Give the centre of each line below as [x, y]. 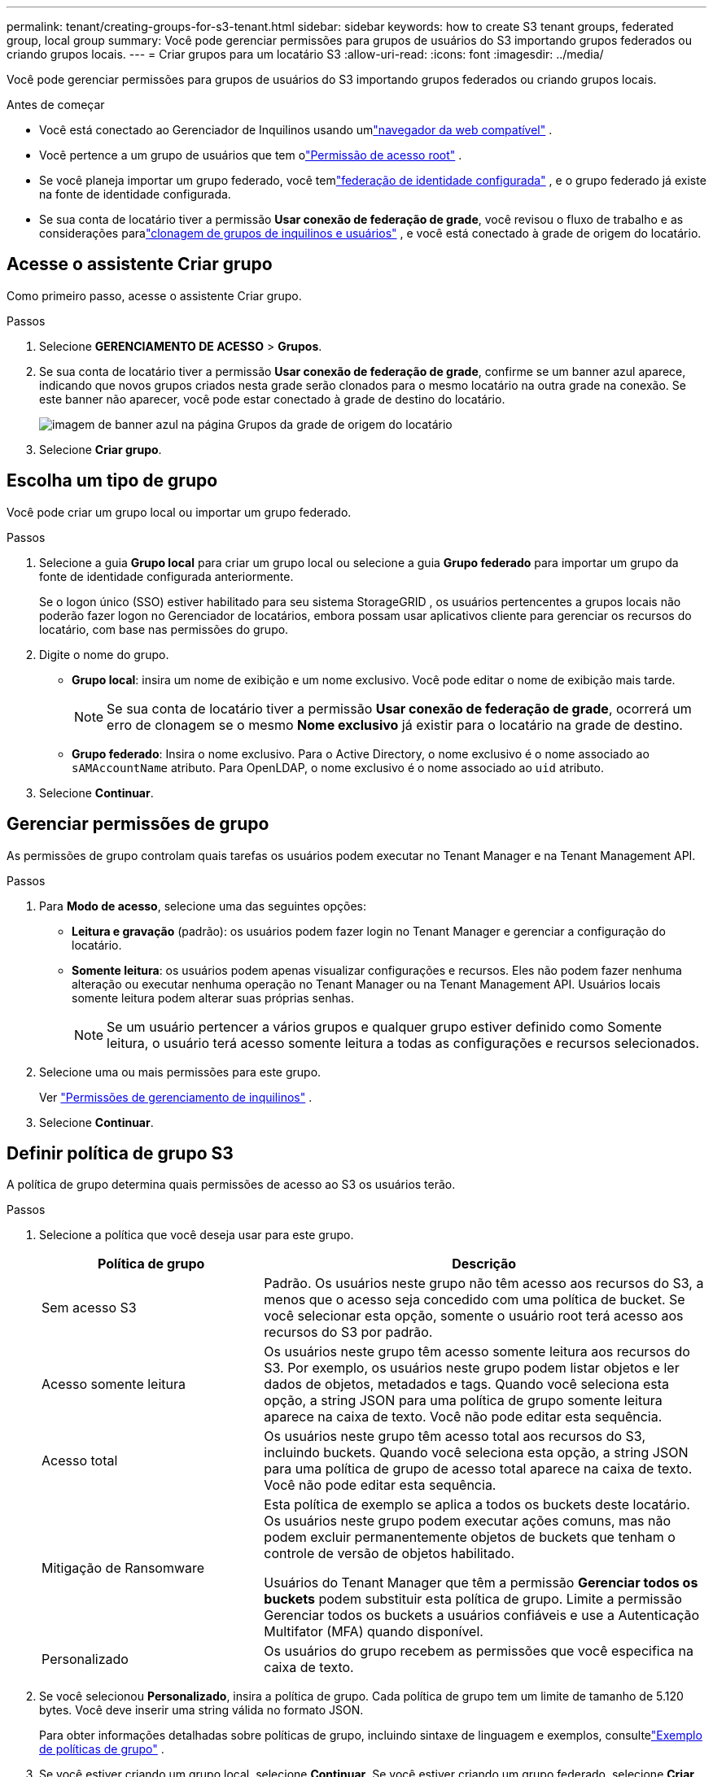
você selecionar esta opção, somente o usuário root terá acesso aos [474, 1316]
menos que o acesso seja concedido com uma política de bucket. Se [475, 1300]
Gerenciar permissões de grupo [138, 824]
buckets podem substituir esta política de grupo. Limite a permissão [473, 1599]
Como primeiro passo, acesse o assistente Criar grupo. [154, 295]
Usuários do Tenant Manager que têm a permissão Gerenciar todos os [481, 1583]
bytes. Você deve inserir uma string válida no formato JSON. [201, 1710]
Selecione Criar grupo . [101, 449]
